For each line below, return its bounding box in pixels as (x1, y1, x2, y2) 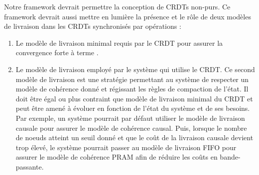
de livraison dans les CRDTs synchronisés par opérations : (4, 21, 181, 31)
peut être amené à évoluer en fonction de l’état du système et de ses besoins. (15, 103, 250, 113)
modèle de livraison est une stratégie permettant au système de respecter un (15, 74, 249, 84)
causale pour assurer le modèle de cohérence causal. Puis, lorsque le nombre (15, 122, 247, 133)
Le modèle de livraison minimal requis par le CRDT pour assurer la (15, 37, 223, 48)
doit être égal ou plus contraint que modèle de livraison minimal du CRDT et (15, 93, 253, 103)
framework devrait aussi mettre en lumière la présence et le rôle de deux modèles (4, 11, 251, 21)
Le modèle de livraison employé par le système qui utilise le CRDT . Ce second (15, 64, 255, 74)
